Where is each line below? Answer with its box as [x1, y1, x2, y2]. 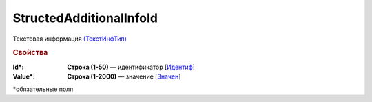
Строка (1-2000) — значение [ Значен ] [67, 72, 181, 81]
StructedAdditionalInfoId [12, 10, 158, 25]
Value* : [12, 72, 36, 81]
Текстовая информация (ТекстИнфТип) [12, 34, 127, 43]
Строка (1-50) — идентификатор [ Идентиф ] [67, 63, 196, 71]
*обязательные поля [12, 85, 74, 93]
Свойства [12, 48, 48, 58]
